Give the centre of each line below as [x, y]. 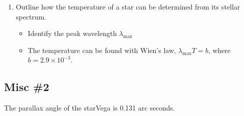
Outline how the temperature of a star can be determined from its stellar [128, 6]
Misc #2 [27, 87]
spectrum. [31, 16]
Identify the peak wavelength [72, 33]
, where [219, 50]
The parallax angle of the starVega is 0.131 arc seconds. [90, 108]
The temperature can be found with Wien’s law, [102, 50]
